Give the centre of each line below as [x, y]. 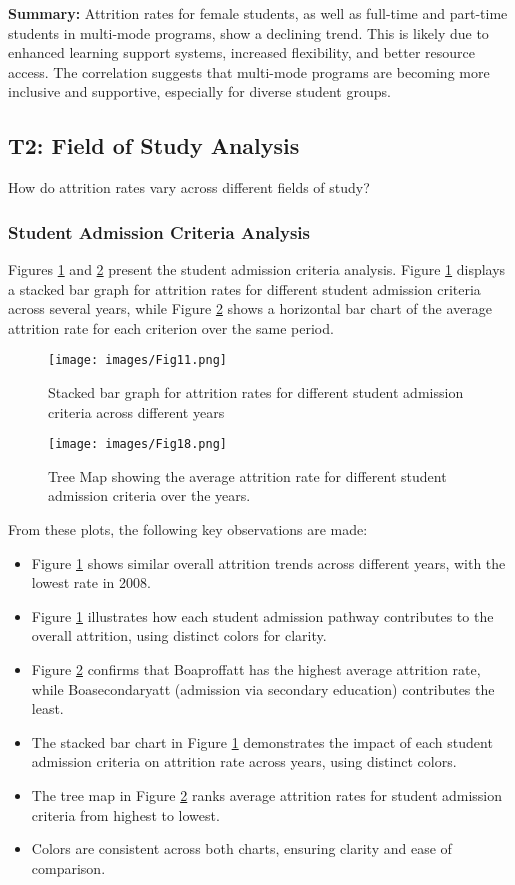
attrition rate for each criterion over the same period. [171, 327]
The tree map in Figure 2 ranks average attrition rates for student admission [267, 794]
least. [47, 708]
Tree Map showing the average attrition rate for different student [247, 475]
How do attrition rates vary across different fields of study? [189, 187]
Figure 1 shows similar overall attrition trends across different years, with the [268, 562]
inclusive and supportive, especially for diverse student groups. [199, 91]
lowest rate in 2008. [91, 582]
